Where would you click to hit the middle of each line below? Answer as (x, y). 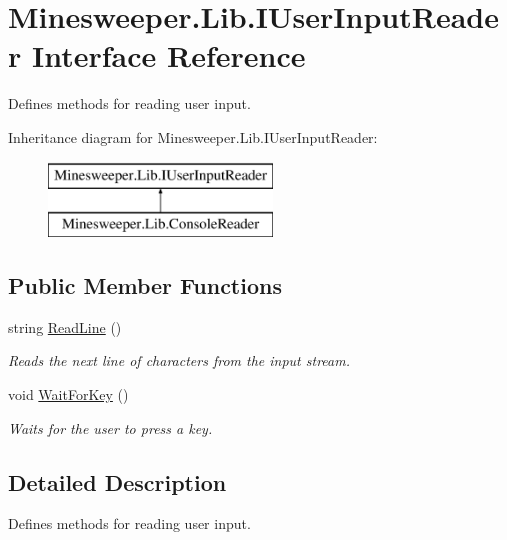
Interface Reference (168, 55)
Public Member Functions (145, 285)
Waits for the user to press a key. (110, 427)
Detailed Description (117, 481)
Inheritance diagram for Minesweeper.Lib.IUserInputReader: (193, 136)
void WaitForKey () (68, 394)
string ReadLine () (65, 326)
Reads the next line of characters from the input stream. (179, 360)
